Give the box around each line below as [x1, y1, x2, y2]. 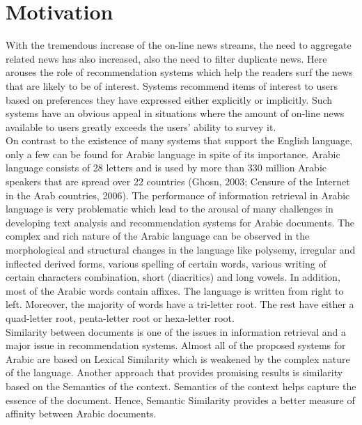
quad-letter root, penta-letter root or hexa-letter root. [6, 311, 235, 325]
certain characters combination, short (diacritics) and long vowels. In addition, [6, 270, 340, 284]
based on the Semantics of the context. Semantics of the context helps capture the [6, 378, 356, 393]
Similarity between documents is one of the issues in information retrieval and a [6, 324, 346, 339]
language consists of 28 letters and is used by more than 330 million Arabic [6, 160, 327, 175]
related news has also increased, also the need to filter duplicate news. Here [6, 51, 327, 65]
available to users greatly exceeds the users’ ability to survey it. [6, 119, 276, 134]
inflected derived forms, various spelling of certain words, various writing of [6, 256, 326, 270]
